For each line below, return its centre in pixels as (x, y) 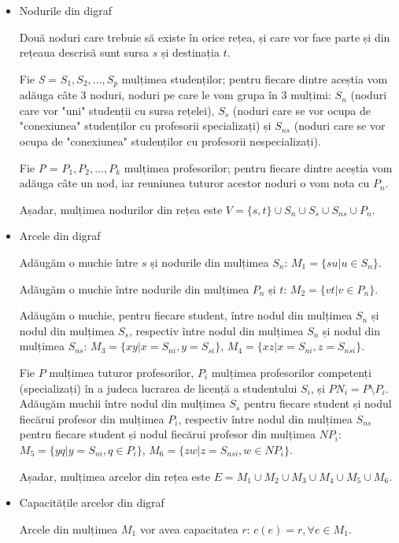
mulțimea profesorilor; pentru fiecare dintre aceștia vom (258, 167)
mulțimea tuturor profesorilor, (122, 372)
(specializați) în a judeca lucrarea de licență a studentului (158, 388)
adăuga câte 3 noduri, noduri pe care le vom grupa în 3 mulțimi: (175, 95)
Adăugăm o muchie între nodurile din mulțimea (134, 288)
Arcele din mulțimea (68, 528)
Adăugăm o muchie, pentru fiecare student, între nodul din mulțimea (186, 315)
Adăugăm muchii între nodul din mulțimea (122, 403)
